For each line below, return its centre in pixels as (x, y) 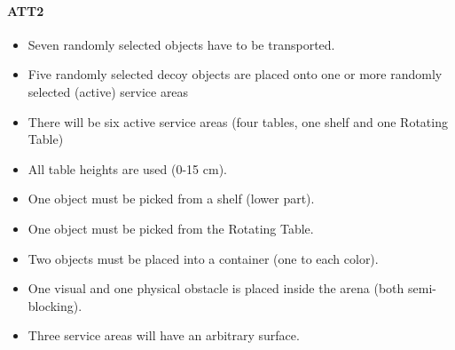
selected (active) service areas (108, 91)
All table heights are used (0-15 (114, 168)
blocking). (55, 305)
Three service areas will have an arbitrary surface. (164, 335)
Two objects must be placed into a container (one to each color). (203, 258)
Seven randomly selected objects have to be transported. (181, 44)
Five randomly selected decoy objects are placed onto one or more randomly (235, 74)
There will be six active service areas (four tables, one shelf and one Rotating (238, 121)
